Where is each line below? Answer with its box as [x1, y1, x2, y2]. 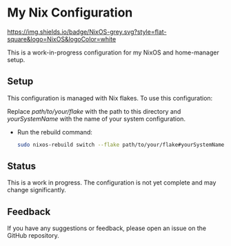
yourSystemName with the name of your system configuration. [7, 114, 186, 123]
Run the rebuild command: [17, 127, 93, 136]
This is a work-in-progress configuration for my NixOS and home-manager [7, 48, 219, 57]
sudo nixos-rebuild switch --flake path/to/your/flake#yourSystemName [17, 141, 225, 148]
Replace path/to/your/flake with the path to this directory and [7, 107, 181, 115]
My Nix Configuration [7, 5, 133, 21]
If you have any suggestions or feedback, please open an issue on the [7, 224, 207, 232]
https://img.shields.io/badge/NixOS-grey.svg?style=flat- [7, 28, 167, 36]
